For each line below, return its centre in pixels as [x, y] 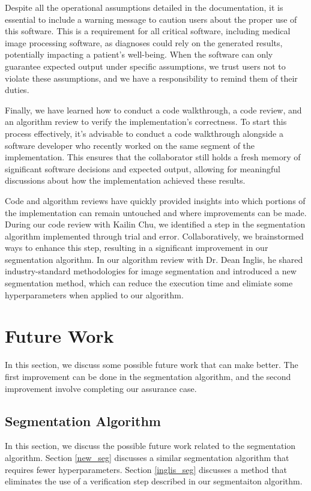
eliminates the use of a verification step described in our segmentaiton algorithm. [154, 481]
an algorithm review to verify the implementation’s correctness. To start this [146, 122]
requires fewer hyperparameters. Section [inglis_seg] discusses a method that [146, 469]
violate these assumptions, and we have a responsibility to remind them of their [151, 78]
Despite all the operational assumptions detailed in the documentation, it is [144, 7]
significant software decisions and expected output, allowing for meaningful [143, 168]
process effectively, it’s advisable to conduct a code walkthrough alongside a [144, 133]
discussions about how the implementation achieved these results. [125, 180]
